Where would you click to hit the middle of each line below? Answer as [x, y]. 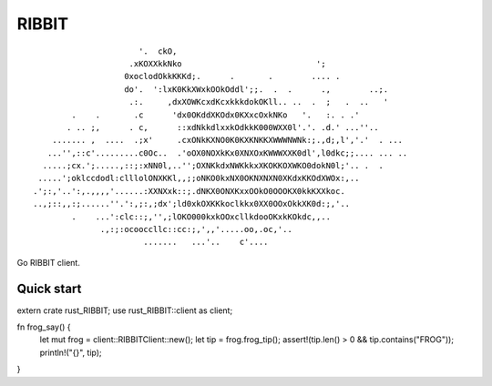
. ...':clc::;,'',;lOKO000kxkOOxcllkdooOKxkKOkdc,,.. [201, 217]
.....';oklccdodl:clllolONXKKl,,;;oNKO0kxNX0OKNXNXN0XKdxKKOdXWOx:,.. [199, 178]
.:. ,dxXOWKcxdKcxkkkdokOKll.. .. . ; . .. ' [259, 102]
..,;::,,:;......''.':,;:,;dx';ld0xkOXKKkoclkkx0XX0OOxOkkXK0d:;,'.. [192, 204]
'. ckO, [158, 51]
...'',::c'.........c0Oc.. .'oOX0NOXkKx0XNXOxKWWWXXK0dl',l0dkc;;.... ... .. [227, 153]
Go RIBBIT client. [49, 262]
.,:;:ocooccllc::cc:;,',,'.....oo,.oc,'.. [197, 229]
